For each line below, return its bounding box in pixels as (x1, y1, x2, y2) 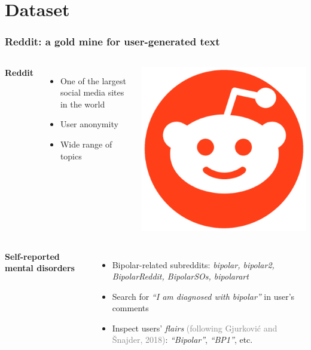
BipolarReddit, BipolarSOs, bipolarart (112, 270, 249, 283)
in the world (60, 97, 105, 110)
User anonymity (60, 118, 118, 130)
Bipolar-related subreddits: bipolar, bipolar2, (112, 258, 275, 271)
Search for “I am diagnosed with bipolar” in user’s (112, 290, 295, 302)
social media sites (60, 86, 124, 99)
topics (60, 149, 82, 162)
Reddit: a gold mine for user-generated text (5, 34, 220, 49)
